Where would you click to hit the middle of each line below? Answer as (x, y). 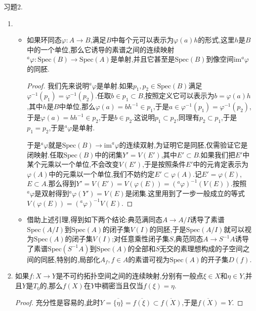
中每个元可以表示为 (143, 40)
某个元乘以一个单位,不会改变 (73, 164)
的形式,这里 (216, 40)
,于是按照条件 (164, 164)
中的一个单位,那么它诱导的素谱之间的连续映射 (101, 49)
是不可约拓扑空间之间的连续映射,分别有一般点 (130, 276)
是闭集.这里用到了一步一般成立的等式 (185, 193)
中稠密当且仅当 (119, 286)
